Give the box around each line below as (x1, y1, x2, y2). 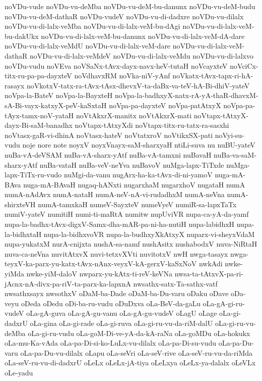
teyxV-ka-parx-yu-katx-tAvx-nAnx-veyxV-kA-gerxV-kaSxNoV (5, 258, 197, 269)
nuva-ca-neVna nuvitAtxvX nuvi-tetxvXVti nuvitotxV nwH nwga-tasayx (5, 248, 228, 259)
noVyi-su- (215, 129, 244, 140)
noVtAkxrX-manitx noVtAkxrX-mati (76, 110, 192, 120)
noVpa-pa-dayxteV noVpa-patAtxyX (109, 100, 221, 110)
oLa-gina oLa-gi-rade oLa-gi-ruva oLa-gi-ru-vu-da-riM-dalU (30, 318, 213, 328)
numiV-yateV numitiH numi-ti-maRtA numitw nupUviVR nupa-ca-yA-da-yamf (5, 209, 249, 219)
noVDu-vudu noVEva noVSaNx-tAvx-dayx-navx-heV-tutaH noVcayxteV (5, 60, 228, 71)
